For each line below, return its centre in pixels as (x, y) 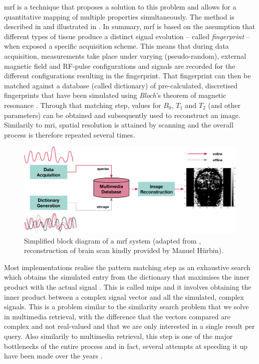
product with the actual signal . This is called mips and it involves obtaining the (128, 286)
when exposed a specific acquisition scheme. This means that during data (116, 46)
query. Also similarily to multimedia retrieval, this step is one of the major (118, 336)
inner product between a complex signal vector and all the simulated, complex (124, 296)
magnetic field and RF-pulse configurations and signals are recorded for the (120, 66)
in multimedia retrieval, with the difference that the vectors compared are (117, 316)
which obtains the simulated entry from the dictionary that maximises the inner (127, 277)
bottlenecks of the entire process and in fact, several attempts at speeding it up (126, 346)
